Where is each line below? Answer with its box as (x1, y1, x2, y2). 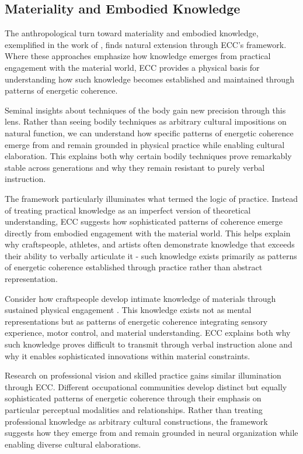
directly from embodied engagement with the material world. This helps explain (5, 226, 291, 239)
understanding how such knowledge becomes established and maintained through (5, 73, 294, 85)
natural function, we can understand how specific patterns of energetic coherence (5, 126, 294, 139)
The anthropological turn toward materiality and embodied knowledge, (5, 27, 259, 39)
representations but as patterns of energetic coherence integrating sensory (5, 315, 268, 327)
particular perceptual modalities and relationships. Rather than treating (5, 404, 263, 416)
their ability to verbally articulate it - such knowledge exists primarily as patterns (5, 249, 297, 262)
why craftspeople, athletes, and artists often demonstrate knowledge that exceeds (5, 238, 295, 250)
